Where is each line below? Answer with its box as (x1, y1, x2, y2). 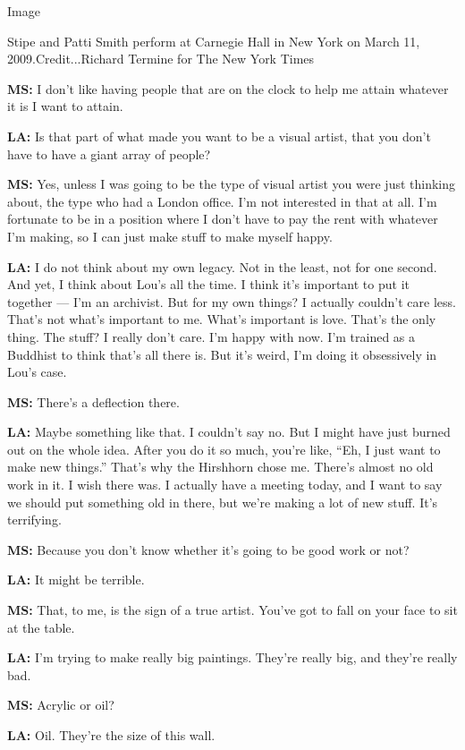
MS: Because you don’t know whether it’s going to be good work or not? (7, 540, 410, 558)
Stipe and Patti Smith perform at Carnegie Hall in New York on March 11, (7, 31, 420, 50)
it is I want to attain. (7, 97, 123, 115)
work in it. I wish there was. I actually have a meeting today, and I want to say (7, 475, 443, 494)
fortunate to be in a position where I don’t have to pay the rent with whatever (7, 209, 438, 228)
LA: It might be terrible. (7, 570, 145, 589)
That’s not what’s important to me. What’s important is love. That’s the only (7, 310, 436, 328)
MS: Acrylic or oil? (7, 695, 114, 714)
